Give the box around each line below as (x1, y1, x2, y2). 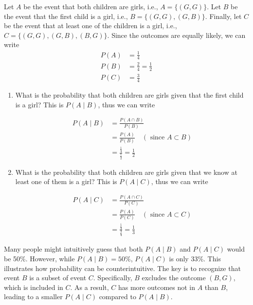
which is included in (4, 282, 63, 292)
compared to (99, 291, 136, 302)
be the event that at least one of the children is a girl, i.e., (4, 20, 177, 31)
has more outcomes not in (118, 282, 196, 292)
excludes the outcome (142, 272, 206, 283)
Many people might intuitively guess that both (4, 244, 143, 254)
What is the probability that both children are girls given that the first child (15, 90, 244, 100)
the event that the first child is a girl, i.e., (4, 11, 128, 21)
